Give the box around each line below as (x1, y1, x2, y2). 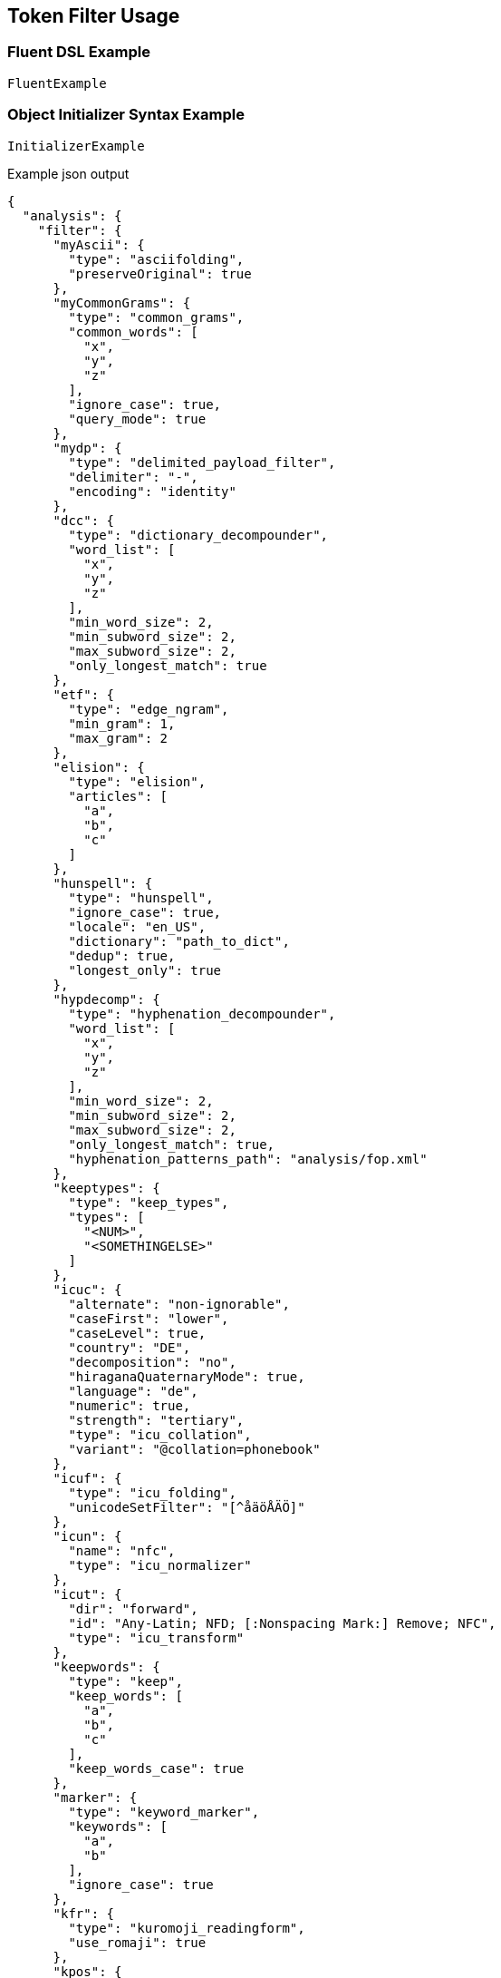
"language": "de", (68, 1383, 198, 1398)
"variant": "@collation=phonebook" (68, 1441, 321, 1457)
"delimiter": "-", (68, 469, 198, 484)
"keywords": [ (68, 1818, 169, 1834)
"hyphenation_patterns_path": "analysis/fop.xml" (68, 1151, 428, 1166)
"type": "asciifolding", (68, 251, 245, 267)
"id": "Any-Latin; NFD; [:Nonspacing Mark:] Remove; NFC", (68, 1615, 496, 1631)
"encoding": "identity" (68, 483, 236, 499)
